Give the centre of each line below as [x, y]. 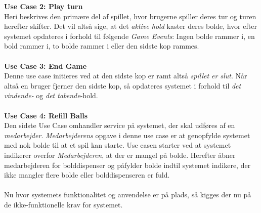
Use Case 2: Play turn [43, 6]
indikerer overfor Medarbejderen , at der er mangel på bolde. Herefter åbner [120, 155]
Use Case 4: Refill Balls [46, 115]
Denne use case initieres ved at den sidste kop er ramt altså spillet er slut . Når [126, 76]
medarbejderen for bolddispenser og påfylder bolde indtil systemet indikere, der [127, 165]
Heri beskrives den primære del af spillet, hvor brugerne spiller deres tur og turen [130, 16]
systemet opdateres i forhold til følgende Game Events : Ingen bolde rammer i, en [129, 36]
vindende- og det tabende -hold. [51, 95]
